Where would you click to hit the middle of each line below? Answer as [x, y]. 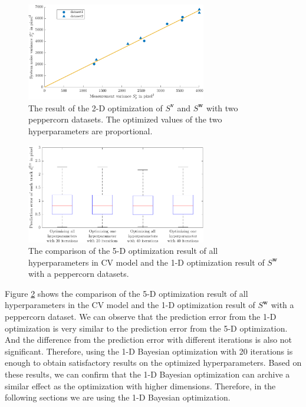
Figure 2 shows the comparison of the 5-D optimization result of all [126, 293]
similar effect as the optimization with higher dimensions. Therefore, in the [140, 386]
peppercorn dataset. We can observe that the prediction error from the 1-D [141, 317]
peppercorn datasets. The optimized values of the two [125, 119]
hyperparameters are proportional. [91, 131]
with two [222, 107]
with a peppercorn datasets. [79, 274]
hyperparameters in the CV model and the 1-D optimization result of [130, 305]
